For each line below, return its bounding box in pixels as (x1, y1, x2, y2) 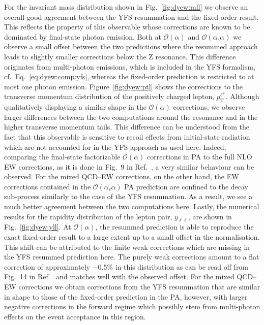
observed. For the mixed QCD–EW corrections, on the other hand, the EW (4, 171, 239, 182)
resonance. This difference (155, 51, 236, 61)
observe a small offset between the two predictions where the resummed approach (4, 41, 258, 52)
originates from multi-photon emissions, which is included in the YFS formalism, (4, 61, 255, 72)
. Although (225, 91, 259, 102)
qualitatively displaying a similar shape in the (4, 102, 146, 112)
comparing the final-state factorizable (4, 151, 121, 162)
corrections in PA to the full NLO (147, 151, 252, 162)
